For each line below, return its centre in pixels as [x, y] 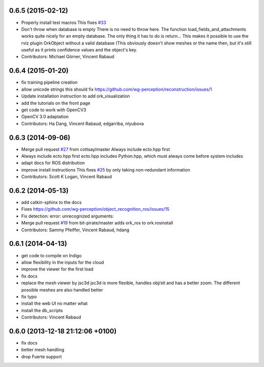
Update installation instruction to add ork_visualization [76, 96]
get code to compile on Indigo [51, 255]
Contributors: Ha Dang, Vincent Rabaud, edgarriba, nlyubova [83, 123]
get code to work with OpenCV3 [54, 110]
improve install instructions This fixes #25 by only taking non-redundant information [106, 170]
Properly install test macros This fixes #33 [64, 23]
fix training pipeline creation [49, 82]
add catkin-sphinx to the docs [51, 202]
